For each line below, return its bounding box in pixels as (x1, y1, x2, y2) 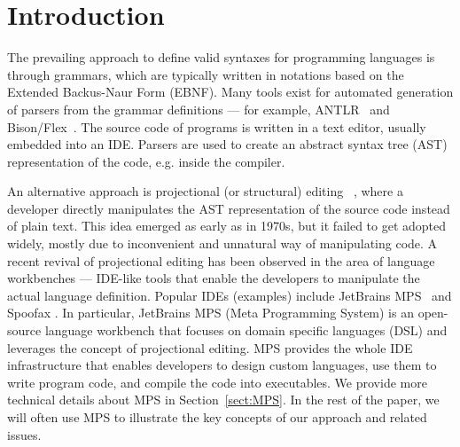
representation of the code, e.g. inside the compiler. (7, 152, 285, 170)
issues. (7, 425, 42, 443)
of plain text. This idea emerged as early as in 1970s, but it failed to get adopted (7, 216, 447, 235)
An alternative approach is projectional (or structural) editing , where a (7, 182, 403, 200)
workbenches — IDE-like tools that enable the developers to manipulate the (7, 269, 420, 287)
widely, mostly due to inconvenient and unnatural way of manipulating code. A (7, 234, 438, 253)
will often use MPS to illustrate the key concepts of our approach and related (7, 408, 427, 426)
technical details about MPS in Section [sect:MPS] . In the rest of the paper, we (7, 390, 440, 409)
